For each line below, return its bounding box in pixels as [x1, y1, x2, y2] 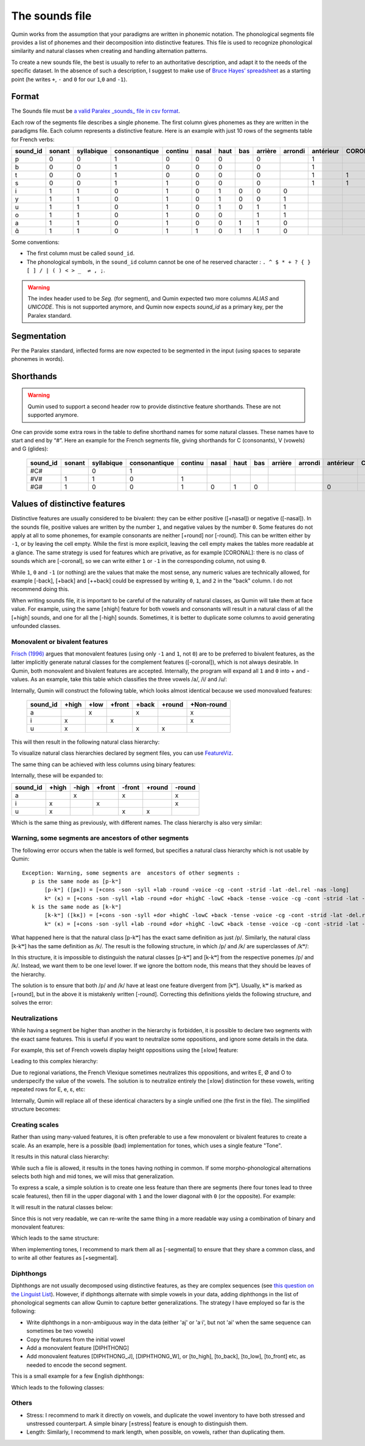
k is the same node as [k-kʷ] [31, 904, 122, 910]
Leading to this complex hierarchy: [11, 1058, 99, 1065]
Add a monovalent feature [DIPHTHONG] [26, 1344, 130, 1351]
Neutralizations [11, 1014, 58, 1022]
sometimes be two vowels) [26, 1327, 94, 1335]
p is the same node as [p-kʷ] [31, 878, 122, 885]
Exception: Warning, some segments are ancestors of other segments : [22, 869, 240, 876]
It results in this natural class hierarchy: [11, 1153, 109, 1161]
